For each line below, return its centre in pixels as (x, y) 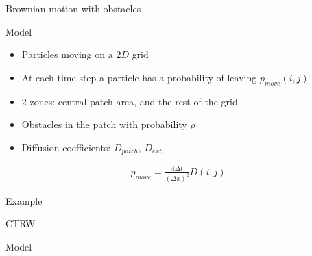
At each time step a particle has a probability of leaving (139, 77)
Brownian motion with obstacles (73, 8)
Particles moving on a (67, 54)
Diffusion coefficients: (66, 147)
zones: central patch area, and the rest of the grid (134, 101)
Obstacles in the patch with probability (104, 124)
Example (24, 200)
